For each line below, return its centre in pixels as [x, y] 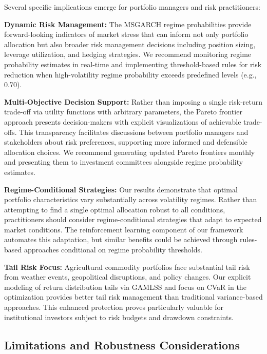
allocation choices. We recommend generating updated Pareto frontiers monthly [130, 152]
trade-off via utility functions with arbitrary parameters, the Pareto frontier [123, 112]
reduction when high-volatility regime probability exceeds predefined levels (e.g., [130, 74]
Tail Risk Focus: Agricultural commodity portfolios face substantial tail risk [127, 267]
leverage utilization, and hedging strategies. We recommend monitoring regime [128, 54]
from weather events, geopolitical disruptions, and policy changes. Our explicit [128, 277]
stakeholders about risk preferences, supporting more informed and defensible [126, 142]
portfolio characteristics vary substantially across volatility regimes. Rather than [131, 199]
